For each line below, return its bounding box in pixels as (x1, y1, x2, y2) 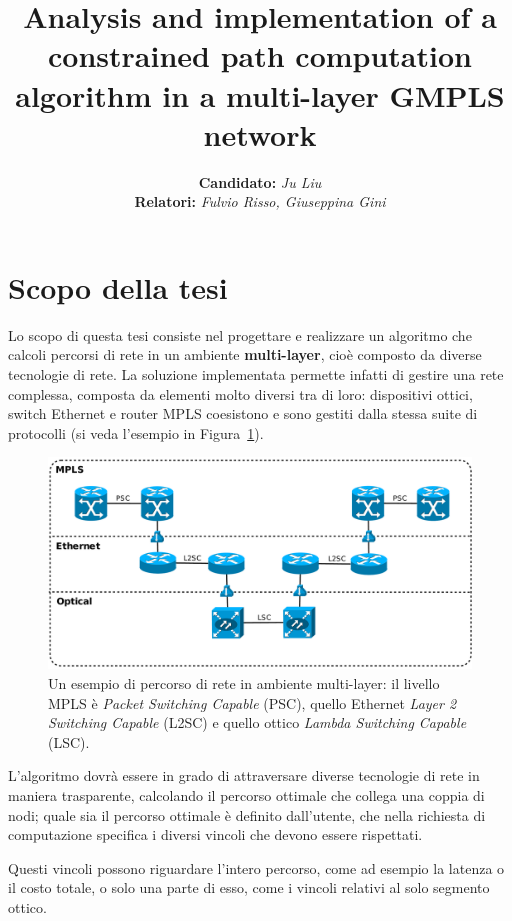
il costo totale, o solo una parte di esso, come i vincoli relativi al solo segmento (8, 877, 490, 898)
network (203, 113, 317, 154)
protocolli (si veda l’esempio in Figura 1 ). (8, 422, 264, 443)
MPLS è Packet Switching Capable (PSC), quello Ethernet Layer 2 (48, 692, 457, 713)
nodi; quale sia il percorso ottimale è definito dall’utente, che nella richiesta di (8, 804, 486, 825)
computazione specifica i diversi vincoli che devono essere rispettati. (8, 824, 423, 845)
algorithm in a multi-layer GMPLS (15, 74, 505, 115)
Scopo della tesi (8, 266, 228, 307)
